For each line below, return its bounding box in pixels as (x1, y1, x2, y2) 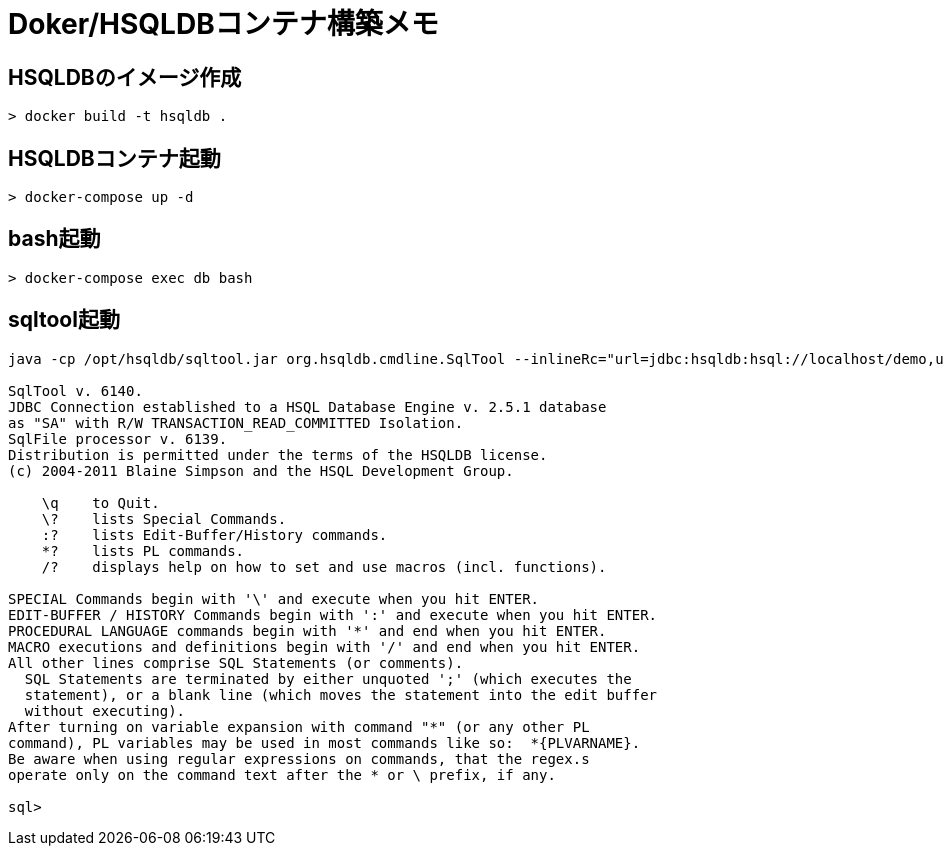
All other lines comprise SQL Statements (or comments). (8, 654, 464, 671)
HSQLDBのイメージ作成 (8, 64, 242, 90)
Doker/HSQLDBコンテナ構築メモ (8, 7, 439, 41)
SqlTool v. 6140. (8, 382, 143, 399)
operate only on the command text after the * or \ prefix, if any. (8, 766, 556, 783)
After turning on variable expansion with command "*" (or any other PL (8, 718, 590, 735)
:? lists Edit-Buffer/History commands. (41, 526, 388, 543)
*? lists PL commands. (41, 542, 245, 559)
